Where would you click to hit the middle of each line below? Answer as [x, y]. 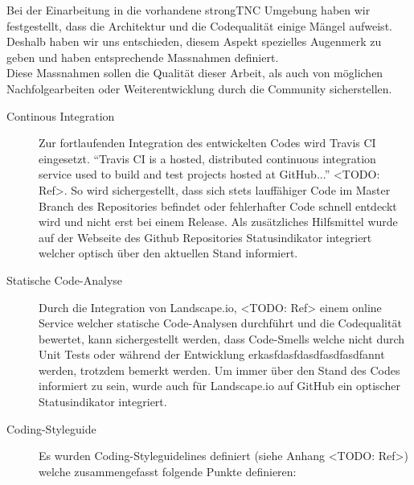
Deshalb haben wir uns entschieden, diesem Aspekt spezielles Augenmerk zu [194, 41]
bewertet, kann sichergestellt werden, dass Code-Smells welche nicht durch [222, 338]
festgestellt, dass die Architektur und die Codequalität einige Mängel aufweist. [199, 25]
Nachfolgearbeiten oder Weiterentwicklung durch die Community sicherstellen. [199, 88]
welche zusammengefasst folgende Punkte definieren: [168, 471]
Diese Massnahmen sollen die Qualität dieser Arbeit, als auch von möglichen [195, 73]
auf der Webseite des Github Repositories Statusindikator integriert [205, 237]
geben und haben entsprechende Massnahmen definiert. [143, 57]
